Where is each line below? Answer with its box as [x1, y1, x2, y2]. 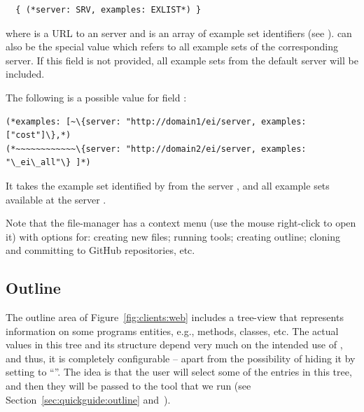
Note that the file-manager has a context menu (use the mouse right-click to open [6, 215, 356, 230]
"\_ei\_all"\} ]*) [6, 157, 91, 168]
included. [6, 66, 45, 81]
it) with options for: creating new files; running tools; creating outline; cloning [6, 229, 341, 243]
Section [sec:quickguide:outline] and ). [6, 392, 171, 406]
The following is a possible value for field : [6, 90, 187, 104]
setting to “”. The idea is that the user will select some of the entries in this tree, [6, 364, 352, 379]
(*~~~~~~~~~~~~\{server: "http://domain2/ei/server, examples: [6, 143, 307, 154]
